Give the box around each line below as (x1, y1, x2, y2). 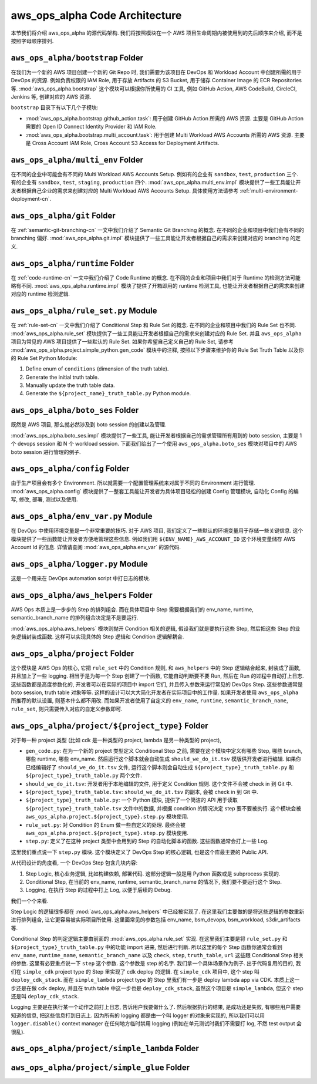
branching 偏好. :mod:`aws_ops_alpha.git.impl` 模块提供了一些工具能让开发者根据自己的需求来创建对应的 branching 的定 (11, 235, 301, 242)
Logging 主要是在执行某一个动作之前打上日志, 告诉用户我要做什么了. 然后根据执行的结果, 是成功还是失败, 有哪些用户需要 (11, 1004, 301, 1011)
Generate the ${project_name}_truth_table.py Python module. (25, 390, 191, 397)
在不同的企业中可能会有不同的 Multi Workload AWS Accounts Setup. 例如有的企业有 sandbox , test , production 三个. (11, 170, 299, 177)
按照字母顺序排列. (11, 37, 54, 44)
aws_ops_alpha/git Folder (11, 210, 116, 220)
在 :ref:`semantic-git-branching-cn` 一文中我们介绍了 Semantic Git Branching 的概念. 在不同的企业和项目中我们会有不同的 (11, 226, 305, 233)
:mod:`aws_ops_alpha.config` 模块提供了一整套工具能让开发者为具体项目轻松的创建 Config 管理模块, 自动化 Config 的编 (11, 487, 299, 494)
